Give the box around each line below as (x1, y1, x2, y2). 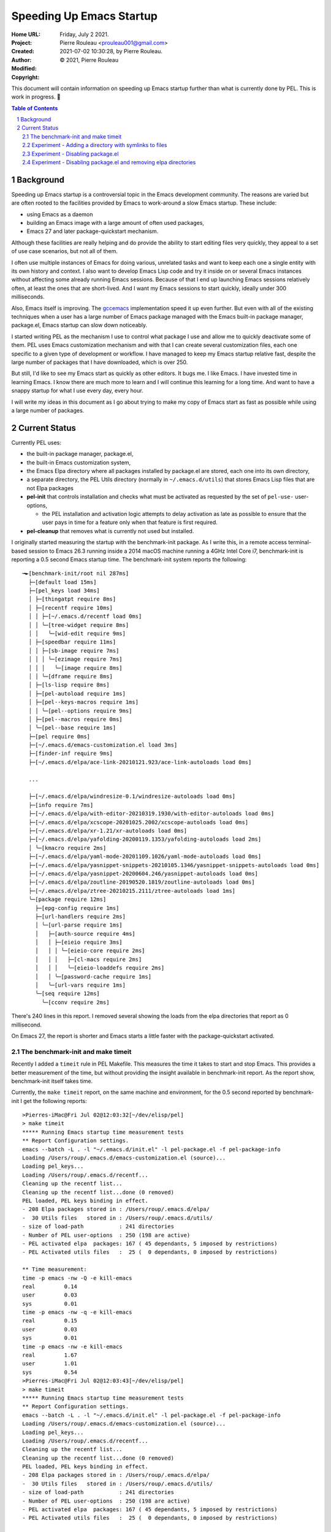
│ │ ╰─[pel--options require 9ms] (28, 707, 132, 714)
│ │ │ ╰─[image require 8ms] (28, 664, 123, 671)
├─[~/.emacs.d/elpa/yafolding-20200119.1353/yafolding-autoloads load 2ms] (28, 836, 262, 843)
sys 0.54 (22, 1368, 78, 1376)
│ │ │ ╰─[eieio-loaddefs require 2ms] (34, 965, 165, 971)
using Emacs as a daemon (26, 210, 93, 218)
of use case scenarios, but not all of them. (11, 248, 118, 255)
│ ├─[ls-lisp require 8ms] (28, 681, 110, 689)
